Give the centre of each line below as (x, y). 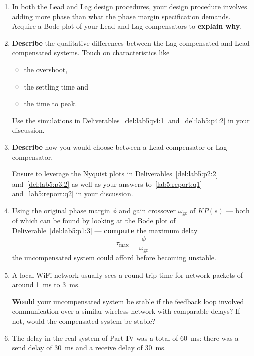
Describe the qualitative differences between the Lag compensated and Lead (131, 42)
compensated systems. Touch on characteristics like (91, 53)
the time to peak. (50, 103)
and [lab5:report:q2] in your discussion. (72, 193)
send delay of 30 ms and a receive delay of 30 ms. (89, 348)
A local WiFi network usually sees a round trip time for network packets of (128, 274)
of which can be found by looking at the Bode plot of (94, 220)
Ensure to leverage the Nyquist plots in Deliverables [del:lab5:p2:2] (115, 174)
